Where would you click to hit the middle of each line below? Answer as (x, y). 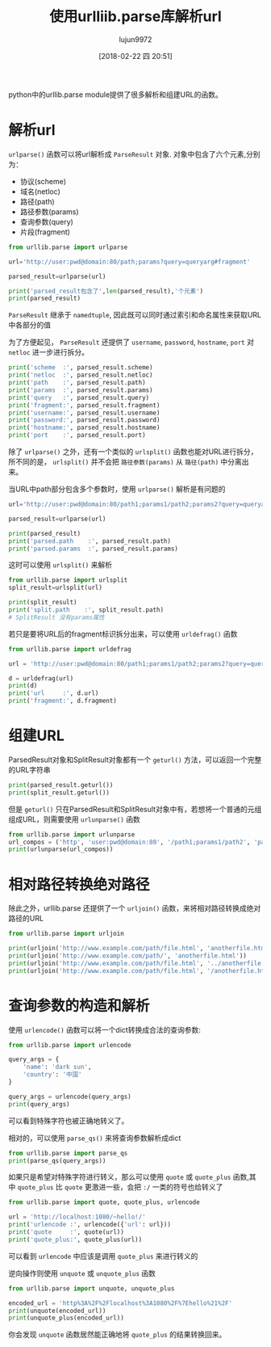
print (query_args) (39, 1104)
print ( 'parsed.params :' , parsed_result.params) (94, 549)
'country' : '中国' (52, 1075)
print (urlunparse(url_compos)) (61, 849)
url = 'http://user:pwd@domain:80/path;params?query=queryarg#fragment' (129, 262)
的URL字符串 (29, 769)
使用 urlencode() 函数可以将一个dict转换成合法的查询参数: (105, 1029)
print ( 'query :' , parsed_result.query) (79, 398)
